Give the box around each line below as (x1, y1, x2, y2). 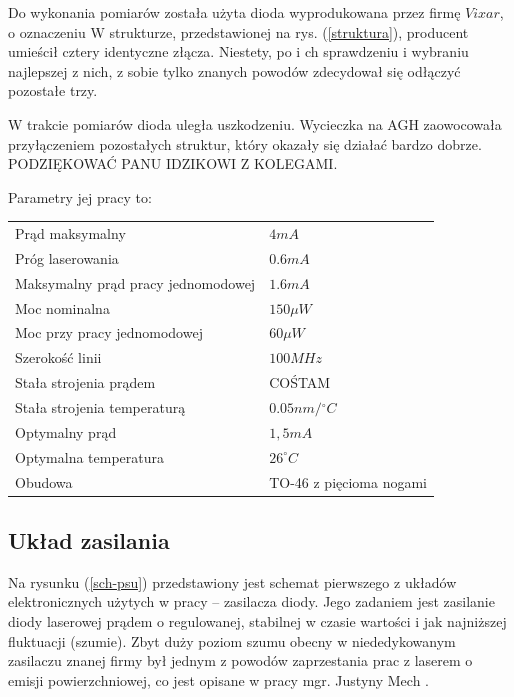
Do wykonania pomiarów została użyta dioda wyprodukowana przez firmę (8, 2, 461, 22)
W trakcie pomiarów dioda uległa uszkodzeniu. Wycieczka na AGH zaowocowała (8, 113, 502, 134)
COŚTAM (269, 372, 331, 393)
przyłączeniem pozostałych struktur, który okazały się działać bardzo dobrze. (8, 133, 482, 154)
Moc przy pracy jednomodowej (15, 322, 203, 343)
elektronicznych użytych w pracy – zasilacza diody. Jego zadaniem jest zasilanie (8, 591, 495, 612)
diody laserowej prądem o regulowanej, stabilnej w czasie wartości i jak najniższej (8, 611, 507, 632)
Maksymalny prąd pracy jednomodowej (15, 272, 256, 293)
